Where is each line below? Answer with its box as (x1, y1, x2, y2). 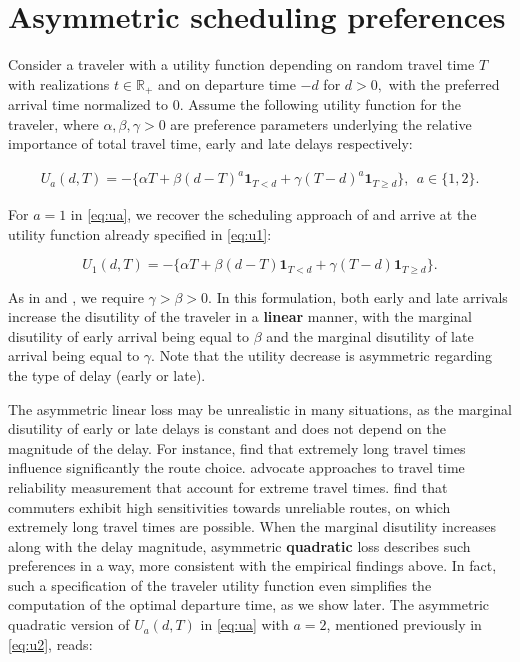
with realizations (8, 73, 110, 94)
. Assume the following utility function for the (179, 94, 462, 115)
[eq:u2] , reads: (8, 633, 93, 654)
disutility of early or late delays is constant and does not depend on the (8, 418, 446, 439)
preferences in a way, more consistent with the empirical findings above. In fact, (8, 555, 497, 576)
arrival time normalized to (8, 94, 168, 115)
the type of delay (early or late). (8, 364, 206, 385)
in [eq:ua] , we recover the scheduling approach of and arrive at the (70, 203, 477, 224)
